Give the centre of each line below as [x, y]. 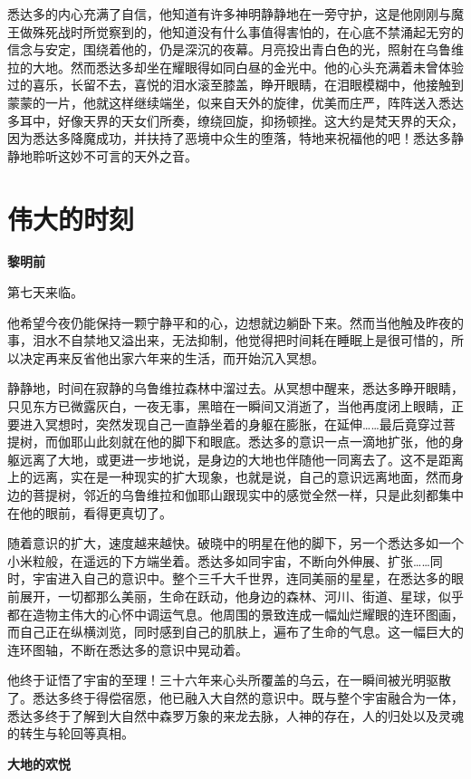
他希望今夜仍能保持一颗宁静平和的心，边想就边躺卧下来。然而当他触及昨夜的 [235, 322]
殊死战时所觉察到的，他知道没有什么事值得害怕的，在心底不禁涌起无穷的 [248, 31]
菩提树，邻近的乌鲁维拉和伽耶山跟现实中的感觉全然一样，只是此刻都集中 [248, 495]
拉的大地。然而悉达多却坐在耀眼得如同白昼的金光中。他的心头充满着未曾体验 [235, 67]
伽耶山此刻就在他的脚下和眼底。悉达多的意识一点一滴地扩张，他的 [254, 442]
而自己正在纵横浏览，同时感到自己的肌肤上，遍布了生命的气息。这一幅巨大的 [235, 632]
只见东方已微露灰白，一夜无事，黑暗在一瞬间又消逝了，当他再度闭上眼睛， [229, 406]
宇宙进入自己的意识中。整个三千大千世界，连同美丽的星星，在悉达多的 [241, 578]
